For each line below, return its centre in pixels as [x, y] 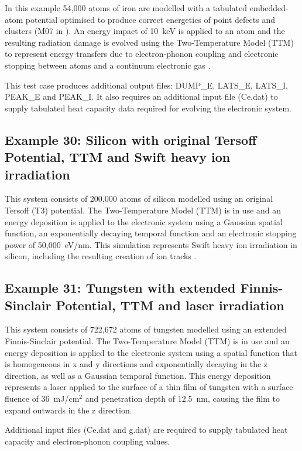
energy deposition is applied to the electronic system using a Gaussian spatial [144, 221]
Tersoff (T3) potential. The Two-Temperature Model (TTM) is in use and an [143, 210]
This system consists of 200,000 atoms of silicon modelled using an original [139, 199]
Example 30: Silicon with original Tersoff [131, 139]
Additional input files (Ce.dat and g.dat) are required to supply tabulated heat [146, 430]
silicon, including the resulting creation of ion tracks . [101, 256]
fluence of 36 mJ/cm [42, 399]
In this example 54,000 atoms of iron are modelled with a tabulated [126, 8]
